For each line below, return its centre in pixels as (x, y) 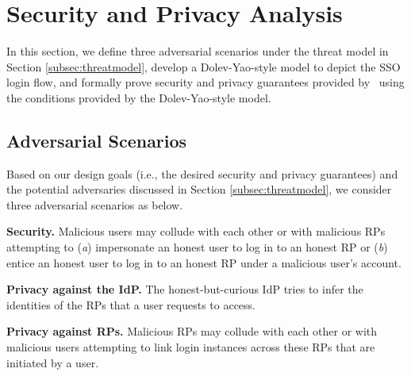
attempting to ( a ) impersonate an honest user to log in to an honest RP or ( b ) (197, 247)
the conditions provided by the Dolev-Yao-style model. (139, 97)
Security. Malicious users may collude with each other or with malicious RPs (196, 231)
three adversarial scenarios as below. (95, 204)
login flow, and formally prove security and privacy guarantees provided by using (205, 82)
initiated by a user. (53, 362)
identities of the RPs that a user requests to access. (131, 304)
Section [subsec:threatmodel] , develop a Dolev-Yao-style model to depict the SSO (204, 66)
